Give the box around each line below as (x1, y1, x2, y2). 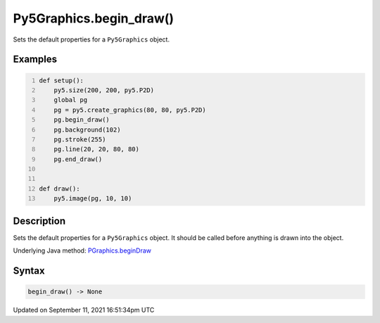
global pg (53, 96, 88, 104)
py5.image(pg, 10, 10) (53, 194, 132, 203)
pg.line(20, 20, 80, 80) (53, 145, 140, 153)
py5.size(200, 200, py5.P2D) (53, 86, 155, 94)
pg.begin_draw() (53, 116, 110, 124)
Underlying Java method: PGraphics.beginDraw (13, 246, 151, 255)
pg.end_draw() (53, 155, 103, 163)
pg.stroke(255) (53, 135, 106, 144)
